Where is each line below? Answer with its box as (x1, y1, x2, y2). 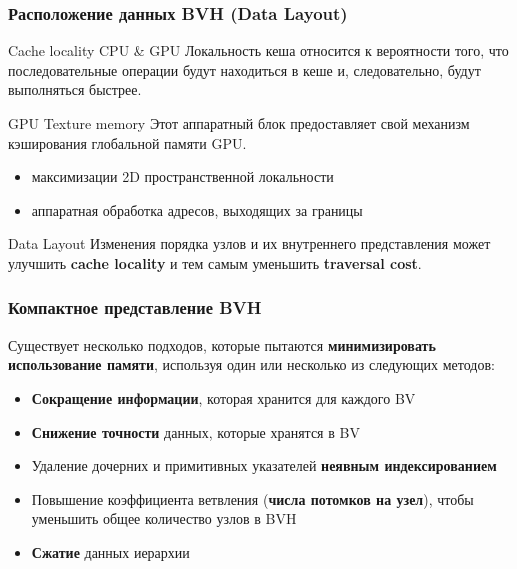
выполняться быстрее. (8, 79, 142, 100)
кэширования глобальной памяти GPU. (8, 132, 247, 153)
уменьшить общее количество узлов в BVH (31, 508, 297, 529)
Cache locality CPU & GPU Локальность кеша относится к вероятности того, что (8, 40, 509, 61)
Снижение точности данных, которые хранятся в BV (31, 421, 360, 442)
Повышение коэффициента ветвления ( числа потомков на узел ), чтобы (31, 488, 474, 509)
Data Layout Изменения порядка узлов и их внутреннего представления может (8, 233, 491, 254)
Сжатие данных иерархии (31, 541, 190, 562)
